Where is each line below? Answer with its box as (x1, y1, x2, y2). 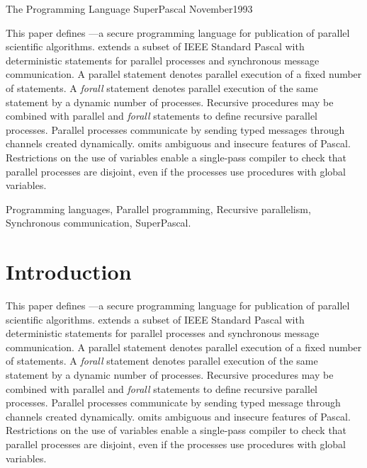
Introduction (6, 257, 132, 286)
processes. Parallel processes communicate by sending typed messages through (6, 122, 345, 137)
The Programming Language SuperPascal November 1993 (6, 1, 253, 16)
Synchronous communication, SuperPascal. (6, 215, 191, 230)
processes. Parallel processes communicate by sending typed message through (6, 395, 341, 410)
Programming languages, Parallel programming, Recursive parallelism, (6, 201, 311, 216)
